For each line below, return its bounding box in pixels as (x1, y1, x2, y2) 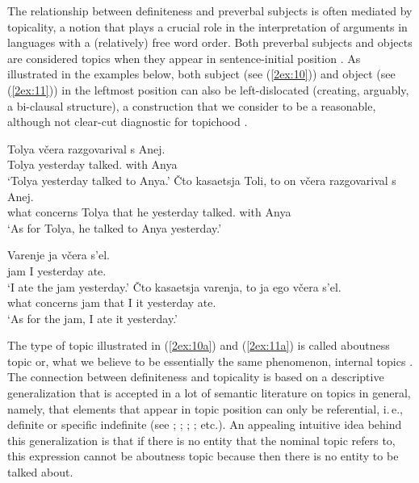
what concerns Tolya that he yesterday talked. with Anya (7, 204, 291, 220)
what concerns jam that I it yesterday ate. (7, 294, 216, 311)
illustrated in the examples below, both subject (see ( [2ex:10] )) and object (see (7, 65, 396, 82)
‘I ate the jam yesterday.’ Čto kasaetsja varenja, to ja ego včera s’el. (7, 278, 341, 295)
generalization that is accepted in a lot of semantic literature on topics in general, (7, 384, 411, 401)
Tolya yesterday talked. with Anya (7, 156, 178, 173)
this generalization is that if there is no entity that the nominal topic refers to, (7, 431, 396, 448)
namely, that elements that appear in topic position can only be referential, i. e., (7, 400, 403, 417)
